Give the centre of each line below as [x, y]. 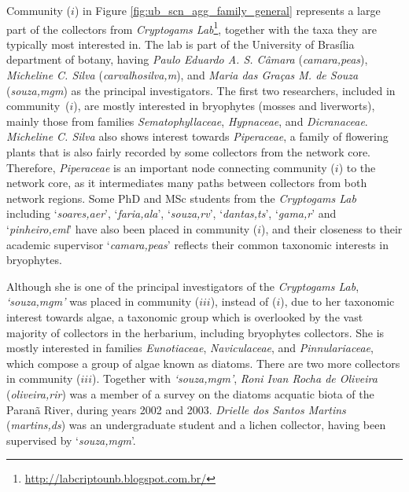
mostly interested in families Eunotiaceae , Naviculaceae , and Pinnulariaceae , [190, 348]
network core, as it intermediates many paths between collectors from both [187, 183]
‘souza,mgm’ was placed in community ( [103, 301]
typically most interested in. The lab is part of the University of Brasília [181, 44]
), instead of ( [243, 301]
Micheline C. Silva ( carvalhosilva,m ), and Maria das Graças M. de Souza [182, 75]
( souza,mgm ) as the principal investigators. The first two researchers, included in [201, 90]
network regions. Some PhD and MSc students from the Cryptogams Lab [181, 198]
